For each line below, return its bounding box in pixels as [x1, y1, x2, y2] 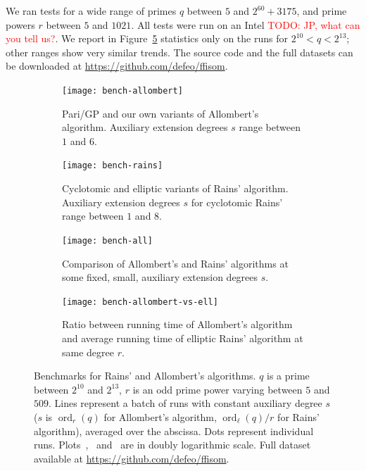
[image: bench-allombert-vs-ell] [62, 296, 218, 307]
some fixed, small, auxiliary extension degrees [62, 270, 258, 284]
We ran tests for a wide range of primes [6, 4, 177, 18]
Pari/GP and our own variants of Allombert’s [62, 106, 259, 120]
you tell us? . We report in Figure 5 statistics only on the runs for [6, 31, 288, 46]
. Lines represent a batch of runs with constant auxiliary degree [49, 396, 322, 410]
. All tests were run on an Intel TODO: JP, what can [131, 17, 360, 32]
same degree [62, 344, 114, 359]
